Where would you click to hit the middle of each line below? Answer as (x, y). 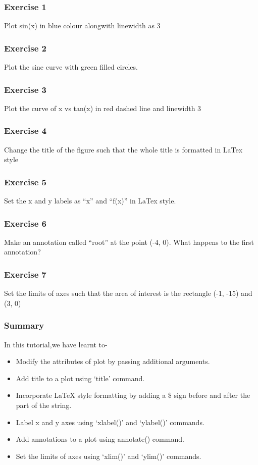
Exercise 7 (25, 274)
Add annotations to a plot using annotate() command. (100, 439)
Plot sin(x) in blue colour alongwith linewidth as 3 (82, 25)
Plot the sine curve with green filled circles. (71, 67)
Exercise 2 (25, 48)
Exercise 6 (25, 223)
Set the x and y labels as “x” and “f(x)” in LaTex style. (90, 201)
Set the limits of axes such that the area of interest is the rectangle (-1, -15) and (128, 293)
